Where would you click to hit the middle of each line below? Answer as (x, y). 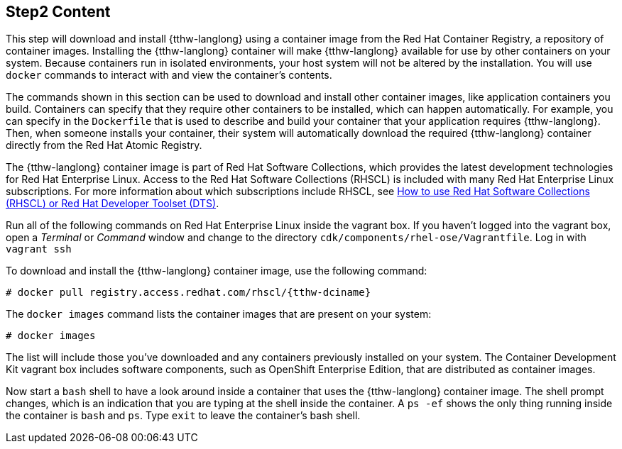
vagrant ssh (39, 249)
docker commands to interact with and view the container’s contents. (169, 75)
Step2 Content (58, 12)
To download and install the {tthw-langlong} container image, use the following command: (217, 271)
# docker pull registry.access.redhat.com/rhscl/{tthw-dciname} (189, 293)
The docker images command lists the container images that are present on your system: (219, 314)
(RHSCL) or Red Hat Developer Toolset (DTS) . (113, 204)
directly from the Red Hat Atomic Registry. (104, 145)
